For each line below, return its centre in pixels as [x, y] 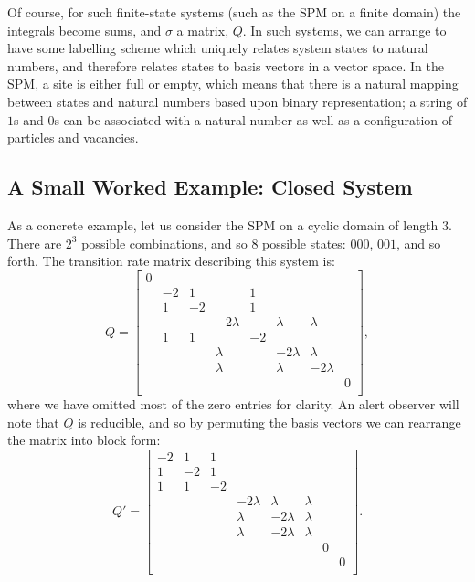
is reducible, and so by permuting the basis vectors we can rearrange [269, 422]
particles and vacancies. [73, 138]
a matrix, [203, 30]
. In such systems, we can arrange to [344, 30]
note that [33, 422]
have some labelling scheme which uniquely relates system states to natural [218, 48]
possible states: [304, 243]
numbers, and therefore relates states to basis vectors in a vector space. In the [226, 65]
